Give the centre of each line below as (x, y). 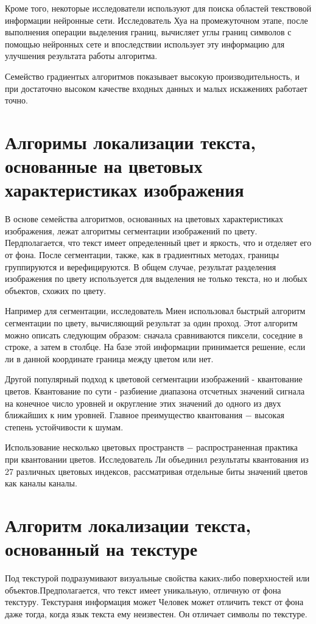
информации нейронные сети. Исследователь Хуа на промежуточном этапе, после (156, 20)
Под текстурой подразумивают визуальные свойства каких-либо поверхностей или (157, 578)
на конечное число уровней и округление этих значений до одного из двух (143, 403)
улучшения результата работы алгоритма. (81, 56)
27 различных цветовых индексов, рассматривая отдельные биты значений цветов (156, 471)
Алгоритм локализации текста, (128, 524)
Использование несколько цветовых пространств (95, 447)
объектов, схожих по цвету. (56, 290)
